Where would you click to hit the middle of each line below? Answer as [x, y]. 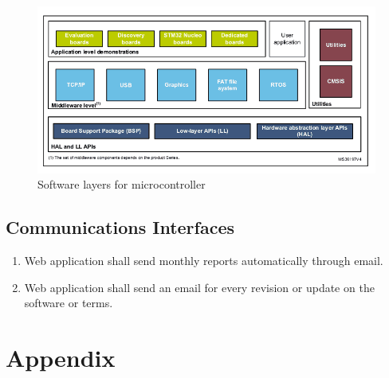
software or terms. [69, 303]
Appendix [61, 357]
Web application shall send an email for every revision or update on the [199, 287]
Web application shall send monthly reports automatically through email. [204, 260]
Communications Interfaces [120, 227]
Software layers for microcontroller [122, 184]
